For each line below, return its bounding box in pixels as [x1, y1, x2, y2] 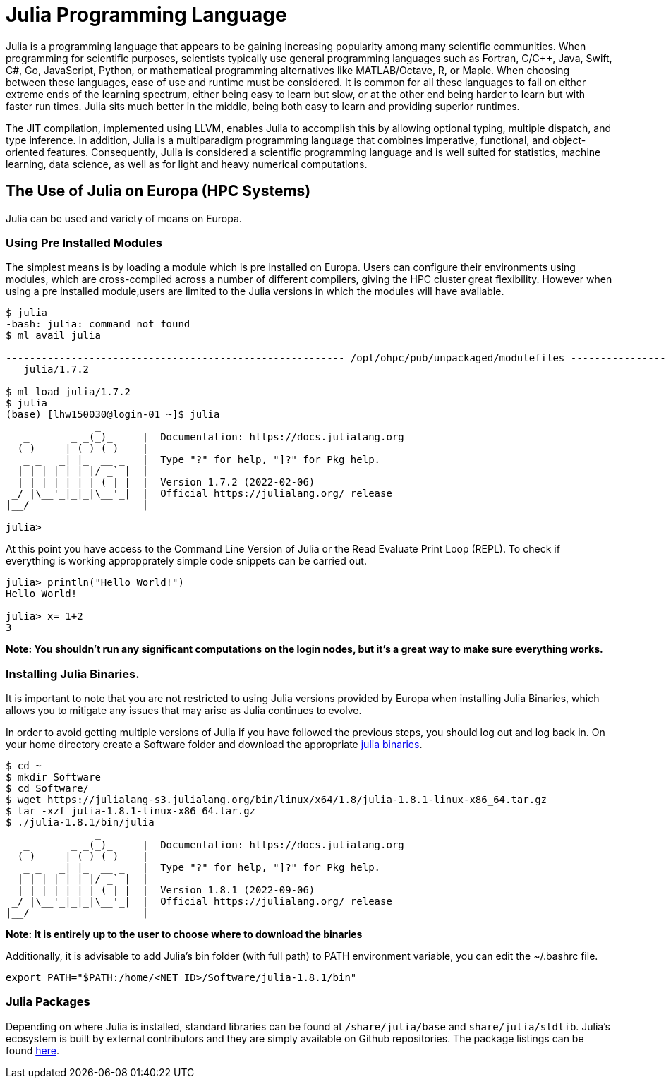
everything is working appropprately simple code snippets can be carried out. [6, 555, 367, 567]
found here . [6, 1044, 59, 1056]
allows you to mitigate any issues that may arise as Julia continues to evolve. [6, 704, 362, 717]
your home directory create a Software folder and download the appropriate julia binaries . [6, 738, 423, 751]
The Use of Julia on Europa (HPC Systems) [6, 182, 311, 200]
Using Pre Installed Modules [6, 235, 162, 250]
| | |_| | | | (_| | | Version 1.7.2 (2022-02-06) [17, 476, 315, 488]
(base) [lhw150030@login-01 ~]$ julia [6, 409, 220, 421]
